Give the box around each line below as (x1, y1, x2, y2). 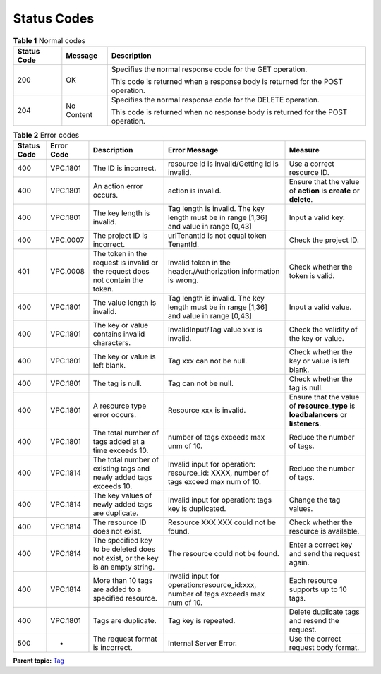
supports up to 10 (289, 584, 347, 594)
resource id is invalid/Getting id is (167, 159, 279, 169)
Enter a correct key (289, 540, 353, 550)
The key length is (92, 208, 150, 218)
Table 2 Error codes (13, 131, 80, 140)
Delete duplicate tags (289, 607, 360, 617)
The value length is (92, 298, 157, 308)
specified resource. (92, 594, 158, 603)
